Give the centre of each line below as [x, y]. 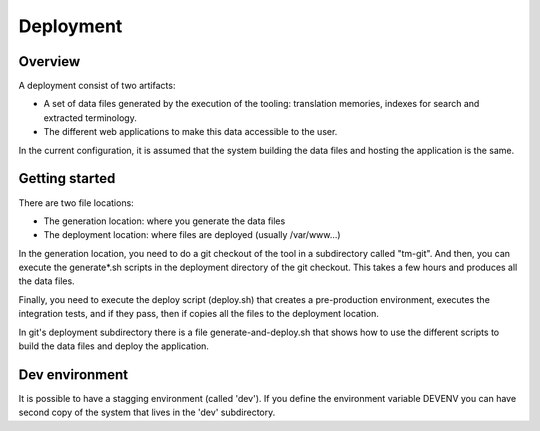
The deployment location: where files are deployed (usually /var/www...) [192, 235]
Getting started [67, 178]
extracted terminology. [90, 117]
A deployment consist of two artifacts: [97, 86]
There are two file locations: [76, 202]
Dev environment [73, 374]
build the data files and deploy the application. [114, 346]
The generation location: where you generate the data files [164, 221]
